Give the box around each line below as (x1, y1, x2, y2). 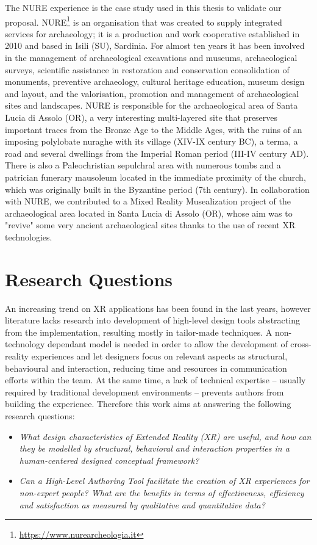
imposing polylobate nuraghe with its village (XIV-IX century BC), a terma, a (5, 135, 298, 148)
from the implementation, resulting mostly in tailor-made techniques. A (5, 325, 272, 338)
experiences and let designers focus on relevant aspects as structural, (31, 350, 288, 363)
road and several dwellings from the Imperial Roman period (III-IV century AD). (5, 146, 309, 159)
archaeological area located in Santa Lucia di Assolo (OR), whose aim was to (5, 206, 293, 219)
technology (5, 337, 45, 350)
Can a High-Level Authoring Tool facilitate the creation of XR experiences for (19, 474, 310, 487)
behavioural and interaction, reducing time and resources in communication (5, 361, 287, 374)
